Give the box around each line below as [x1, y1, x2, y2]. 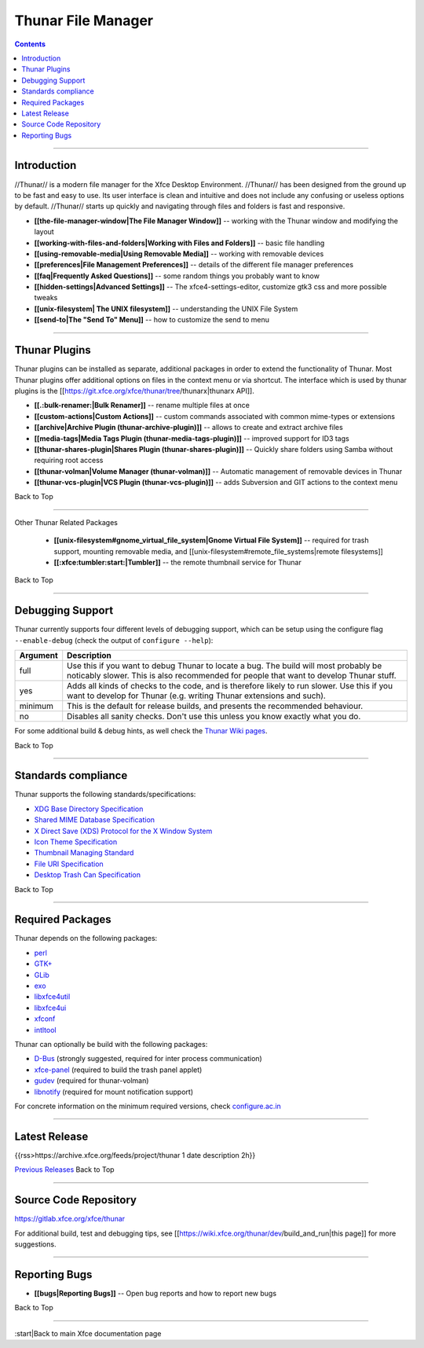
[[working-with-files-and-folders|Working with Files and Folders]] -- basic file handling [34, 238, 325, 248]
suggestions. [14, 1239, 57, 1249]
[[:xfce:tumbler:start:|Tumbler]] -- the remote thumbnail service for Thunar [53, 558, 302, 567]
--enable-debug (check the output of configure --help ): [14, 635, 214, 645]
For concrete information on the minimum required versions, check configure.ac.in [14, 1101, 282, 1111]
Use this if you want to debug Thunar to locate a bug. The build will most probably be [67, 660, 382, 671]
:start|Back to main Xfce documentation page [14, 1328, 162, 1338]
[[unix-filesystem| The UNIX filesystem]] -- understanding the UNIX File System [34, 303, 298, 314]
